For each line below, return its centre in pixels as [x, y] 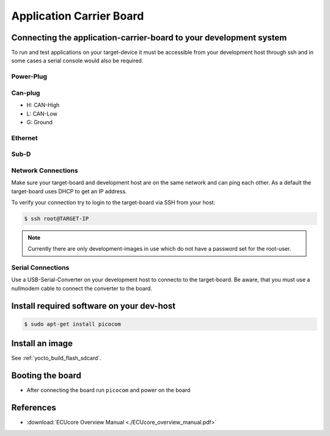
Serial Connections [40, 268]
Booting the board [46, 376]
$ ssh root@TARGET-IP [57, 218]
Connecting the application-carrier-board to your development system [149, 38]
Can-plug [26, 93]
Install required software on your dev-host [94, 306]
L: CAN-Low [42, 114]
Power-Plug [29, 76]
